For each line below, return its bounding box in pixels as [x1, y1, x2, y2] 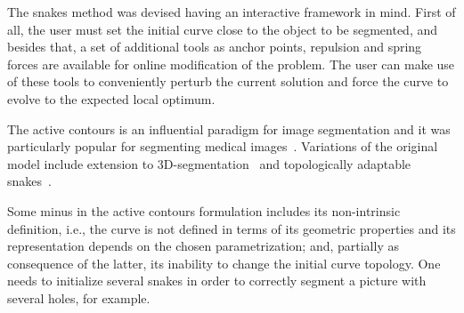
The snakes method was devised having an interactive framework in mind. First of [7, 3, 456, 20]
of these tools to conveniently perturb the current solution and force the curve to [7, 72, 449, 91]
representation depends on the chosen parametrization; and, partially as [7, 237, 399, 255]
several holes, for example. [7, 288, 151, 307]
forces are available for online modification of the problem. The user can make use [7, 54, 455, 73]
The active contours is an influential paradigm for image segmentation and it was [7, 119, 451, 138]
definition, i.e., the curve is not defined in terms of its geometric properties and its [7, 219, 456, 237]
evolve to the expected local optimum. [7, 89, 216, 108]
